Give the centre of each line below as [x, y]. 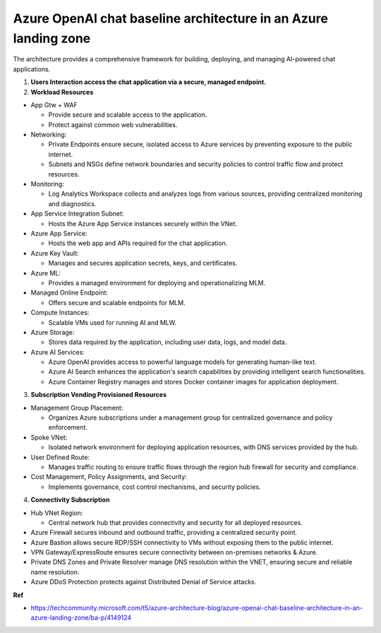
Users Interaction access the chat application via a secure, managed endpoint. [149, 82]
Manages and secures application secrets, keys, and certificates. [143, 263]
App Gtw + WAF [54, 105]
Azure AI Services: [58, 352]
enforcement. [68, 427]
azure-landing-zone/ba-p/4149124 [81, 617]
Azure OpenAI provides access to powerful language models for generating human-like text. [182, 362]
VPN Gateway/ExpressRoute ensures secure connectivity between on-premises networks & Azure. [174, 552]
